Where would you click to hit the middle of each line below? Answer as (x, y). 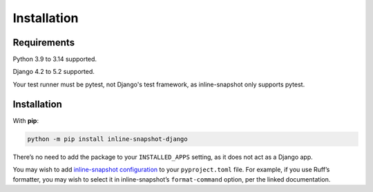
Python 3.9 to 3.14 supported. (55, 59)
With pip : (26, 120)
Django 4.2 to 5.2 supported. (54, 72)
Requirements (44, 42)
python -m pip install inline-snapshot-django (107, 139)
